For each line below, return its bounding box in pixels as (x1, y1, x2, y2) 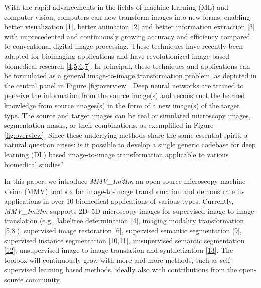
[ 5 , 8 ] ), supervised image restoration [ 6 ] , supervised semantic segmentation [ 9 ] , (4, 225, 242, 236)
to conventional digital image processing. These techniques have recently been (4, 41, 243, 51)
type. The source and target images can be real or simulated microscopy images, (4, 110, 251, 120)
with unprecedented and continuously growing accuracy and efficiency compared (4, 31, 250, 41)
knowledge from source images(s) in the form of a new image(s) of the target (4, 100, 240, 110)
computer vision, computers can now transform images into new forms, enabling (4, 11, 250, 22)
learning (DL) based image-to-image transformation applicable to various (4, 149, 229, 159)
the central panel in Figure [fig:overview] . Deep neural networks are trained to (4, 80, 244, 90)
